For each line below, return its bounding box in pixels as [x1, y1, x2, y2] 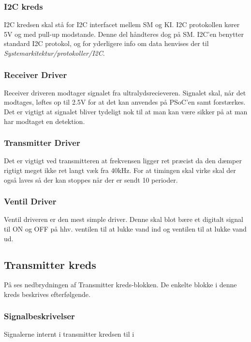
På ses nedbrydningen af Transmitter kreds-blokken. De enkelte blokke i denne [4, 280, 237, 290]
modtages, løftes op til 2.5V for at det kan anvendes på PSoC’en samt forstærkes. [4, 97, 246, 107]
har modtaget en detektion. [4, 116, 85, 126]
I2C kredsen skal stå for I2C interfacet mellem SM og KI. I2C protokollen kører [4, 19, 240, 30]
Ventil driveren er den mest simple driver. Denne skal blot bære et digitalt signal [4, 214, 244, 224]
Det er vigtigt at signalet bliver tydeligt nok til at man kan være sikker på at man [4, 107, 248, 116]
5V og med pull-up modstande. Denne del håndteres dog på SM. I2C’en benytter [4, 29, 244, 39]
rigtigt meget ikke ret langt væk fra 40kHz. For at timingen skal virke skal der [4, 165, 236, 175]
